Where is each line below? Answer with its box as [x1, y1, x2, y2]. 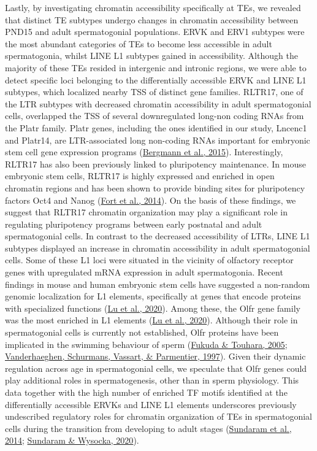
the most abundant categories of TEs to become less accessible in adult [5, 37, 272, 50]
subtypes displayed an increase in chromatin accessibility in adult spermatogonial [5, 241, 310, 254]
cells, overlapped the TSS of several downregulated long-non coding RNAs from [5, 109, 304, 122]
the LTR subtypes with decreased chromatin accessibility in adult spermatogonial [5, 97, 311, 110]
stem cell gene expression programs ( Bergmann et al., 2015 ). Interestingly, [5, 145, 283, 158]
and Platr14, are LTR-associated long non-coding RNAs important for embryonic [5, 133, 310, 146]
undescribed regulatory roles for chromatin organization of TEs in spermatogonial [5, 410, 312, 423]
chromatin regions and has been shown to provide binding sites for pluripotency [5, 181, 305, 194]
